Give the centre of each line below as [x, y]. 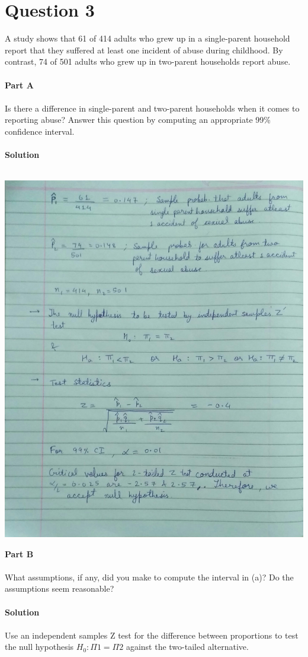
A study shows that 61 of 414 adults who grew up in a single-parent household [147, 38]
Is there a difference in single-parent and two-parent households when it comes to [152, 108]
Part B [19, 553]
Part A [19, 85]
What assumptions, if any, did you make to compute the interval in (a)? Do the [149, 577]
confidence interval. [40, 131]
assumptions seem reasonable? [60, 588]
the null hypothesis [39, 647]
